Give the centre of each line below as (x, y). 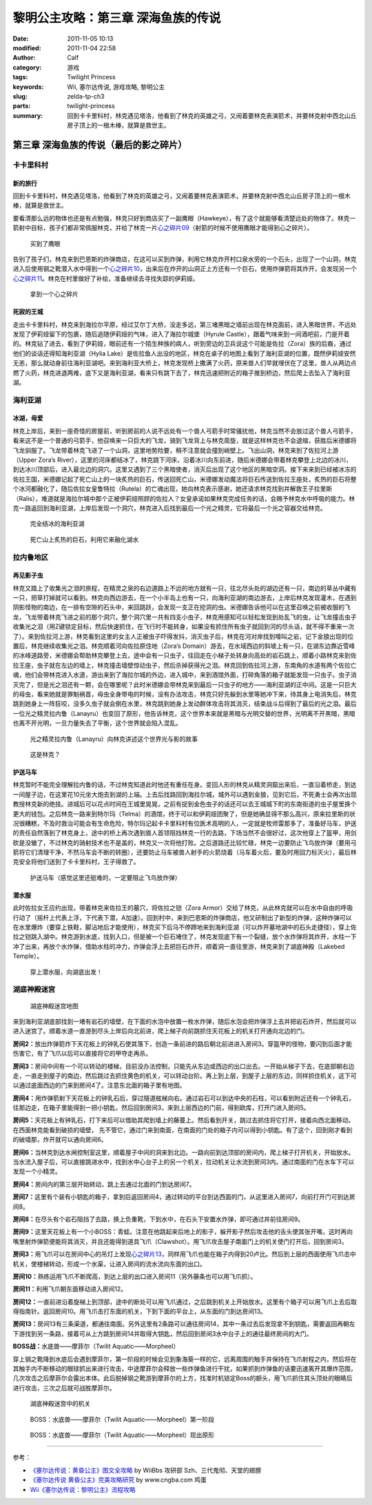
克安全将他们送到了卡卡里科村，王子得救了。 (76, 862)
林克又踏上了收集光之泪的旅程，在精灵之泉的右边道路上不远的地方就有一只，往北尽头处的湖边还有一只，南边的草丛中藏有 (185, 588)
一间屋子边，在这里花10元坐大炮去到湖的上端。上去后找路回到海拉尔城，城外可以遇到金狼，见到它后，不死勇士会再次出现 (185, 794)
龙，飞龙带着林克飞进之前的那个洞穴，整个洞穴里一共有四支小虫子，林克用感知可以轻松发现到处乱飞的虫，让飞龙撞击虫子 (185, 617)
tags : (20, 77)
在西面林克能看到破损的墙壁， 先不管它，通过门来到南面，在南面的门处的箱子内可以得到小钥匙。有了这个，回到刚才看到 (183, 1129)
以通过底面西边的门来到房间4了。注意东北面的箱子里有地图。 (99, 1085)
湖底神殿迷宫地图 (54, 1005)
